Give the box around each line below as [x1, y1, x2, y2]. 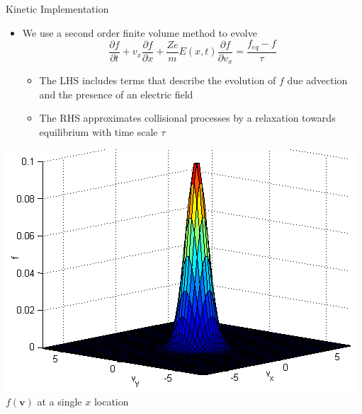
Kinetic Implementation [6, 1, 109, 16]
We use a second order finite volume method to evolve [22, 25, 257, 40]
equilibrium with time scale [39, 124, 158, 139]
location [94, 394, 129, 409]
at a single [37, 394, 82, 409]
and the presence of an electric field [39, 86, 193, 101]
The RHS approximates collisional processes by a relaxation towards [39, 110, 336, 125]
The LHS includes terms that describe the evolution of [39, 73, 276, 88]
